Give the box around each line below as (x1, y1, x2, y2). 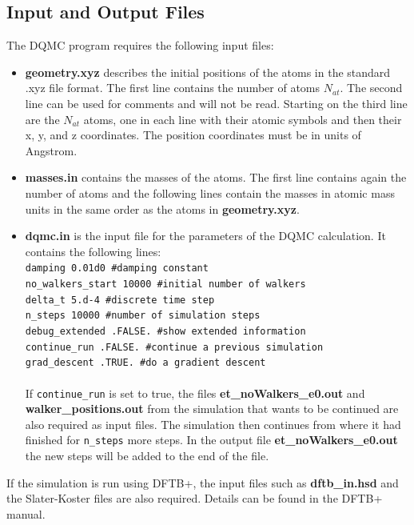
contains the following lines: (25, 242, 161, 259)
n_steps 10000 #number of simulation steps (25, 310, 261, 322)
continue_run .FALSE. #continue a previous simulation (25, 341, 324, 353)
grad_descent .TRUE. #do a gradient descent (25, 357, 266, 369)
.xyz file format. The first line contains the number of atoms (25, 79, 320, 96)
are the (25, 110, 60, 127)
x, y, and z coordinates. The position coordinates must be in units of (25, 126, 361, 143)
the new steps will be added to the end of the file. (25, 447, 269, 464)
